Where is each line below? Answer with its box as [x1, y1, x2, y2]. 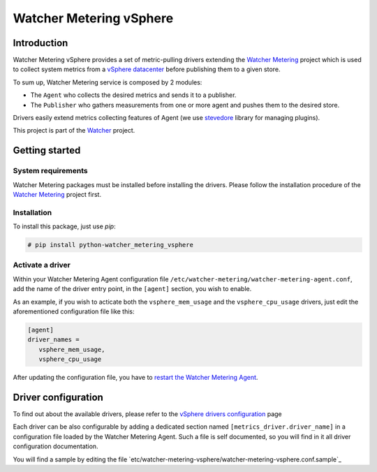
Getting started [13, 145, 81, 156]
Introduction [13, 37, 68, 49]
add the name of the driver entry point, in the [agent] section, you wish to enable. [13, 285, 252, 293]
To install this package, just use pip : [13, 222, 116, 230]
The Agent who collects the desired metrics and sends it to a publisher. [30, 91, 237, 99]
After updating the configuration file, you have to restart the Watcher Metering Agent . [13, 374, 258, 382]
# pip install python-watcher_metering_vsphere [27, 241, 193, 249]
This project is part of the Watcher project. [13, 126, 135, 135]
